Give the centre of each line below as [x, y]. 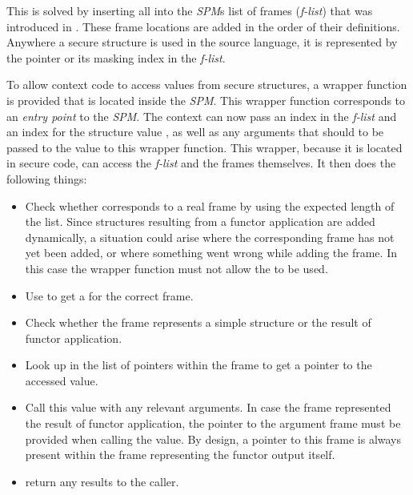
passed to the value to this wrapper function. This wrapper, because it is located [204, 147]
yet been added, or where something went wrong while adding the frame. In [211, 253]
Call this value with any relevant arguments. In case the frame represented [208, 407]
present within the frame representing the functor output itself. [180, 455]
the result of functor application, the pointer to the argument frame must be [213, 423]
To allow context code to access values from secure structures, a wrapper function [207, 85]
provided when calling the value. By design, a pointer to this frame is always [213, 439]
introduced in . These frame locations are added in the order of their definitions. [203, 26]
